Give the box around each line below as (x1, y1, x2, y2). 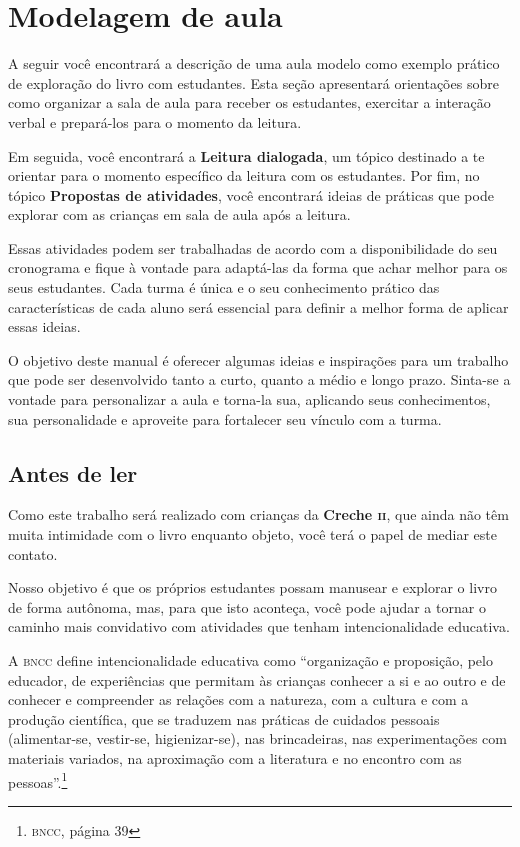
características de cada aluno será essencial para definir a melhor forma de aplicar (8, 296, 509, 317)
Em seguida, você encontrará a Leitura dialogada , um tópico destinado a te (8, 145, 485, 166)
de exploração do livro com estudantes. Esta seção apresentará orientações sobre (8, 72, 499, 93)
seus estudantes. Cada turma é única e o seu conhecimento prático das (8, 277, 440, 298)
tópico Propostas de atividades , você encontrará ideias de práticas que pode (8, 184, 494, 205)
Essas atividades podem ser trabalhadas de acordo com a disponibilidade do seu (8, 237, 498, 258)
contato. (8, 543, 58, 564)
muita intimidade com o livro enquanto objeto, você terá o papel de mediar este (8, 524, 498, 545)
